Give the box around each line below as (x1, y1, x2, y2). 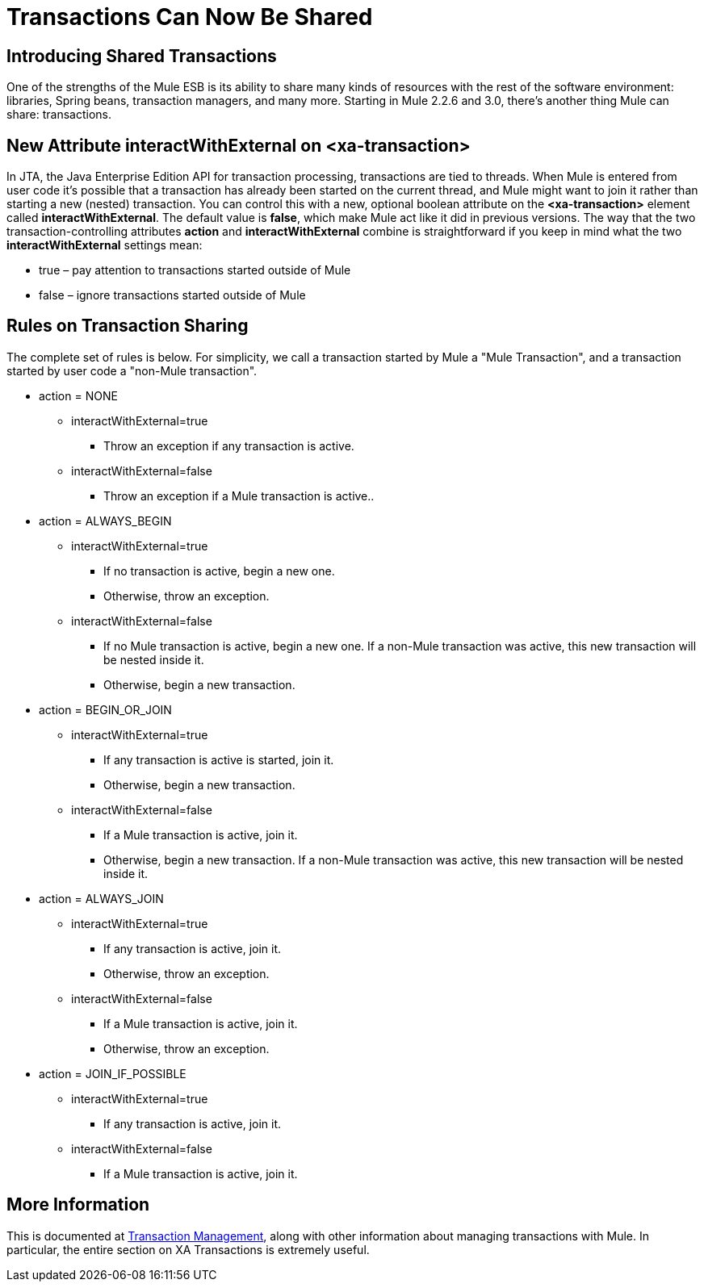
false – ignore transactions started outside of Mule (39, 288, 306, 303)
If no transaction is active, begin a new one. (103, 563, 335, 578)
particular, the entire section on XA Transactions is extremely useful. (6, 1242, 370, 1257)
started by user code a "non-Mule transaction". (6, 363, 258, 378)
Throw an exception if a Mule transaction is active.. (103, 488, 375, 503)
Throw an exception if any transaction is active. (103, 438, 354, 453)
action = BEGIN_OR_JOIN (39, 702, 172, 717)
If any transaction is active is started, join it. (103, 752, 334, 767)
